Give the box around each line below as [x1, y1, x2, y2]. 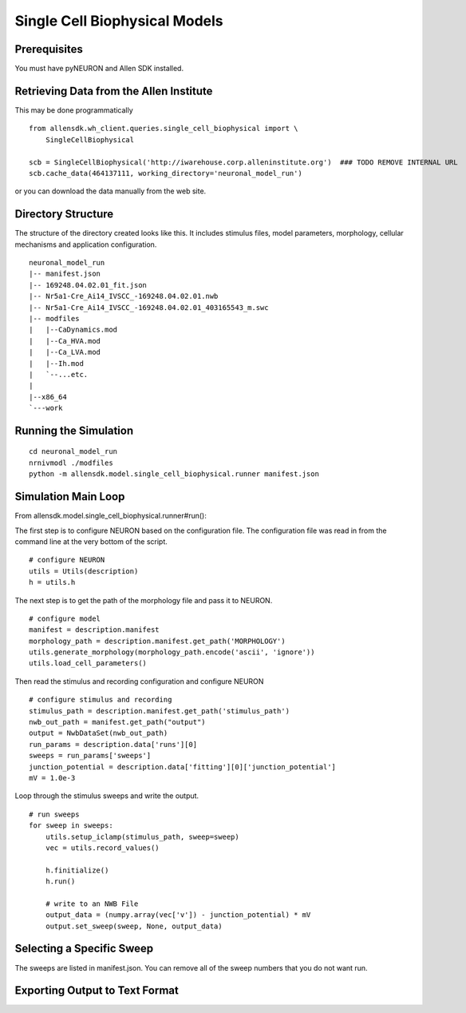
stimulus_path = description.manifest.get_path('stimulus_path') [29, 706, 290, 715]
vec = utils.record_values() [45, 843, 160, 852]
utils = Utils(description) [29, 566, 139, 575]
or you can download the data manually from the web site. [14, 186, 207, 196]
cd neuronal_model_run [29, 447, 118, 456]
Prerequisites [14, 42, 83, 56]
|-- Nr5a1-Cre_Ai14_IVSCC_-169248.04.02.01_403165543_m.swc [29, 303, 269, 312]
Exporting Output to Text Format [14, 983, 179, 998]
